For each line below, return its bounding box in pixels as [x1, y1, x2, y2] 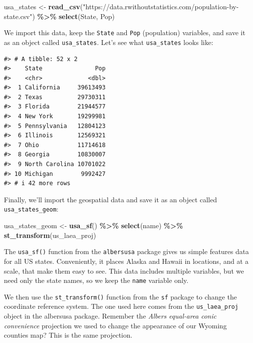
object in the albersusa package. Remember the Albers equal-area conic [4, 311, 217, 321]
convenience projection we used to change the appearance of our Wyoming [4, 320, 227, 330]
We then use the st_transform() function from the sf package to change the [4, 291, 237, 301]
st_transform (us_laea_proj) [4, 230, 96, 240]
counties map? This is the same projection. [4, 330, 133, 340]
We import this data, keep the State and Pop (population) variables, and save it [4, 27, 246, 38]
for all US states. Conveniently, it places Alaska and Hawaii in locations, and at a [4, 256, 249, 266]
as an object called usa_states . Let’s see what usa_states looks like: [4, 37, 213, 47]
